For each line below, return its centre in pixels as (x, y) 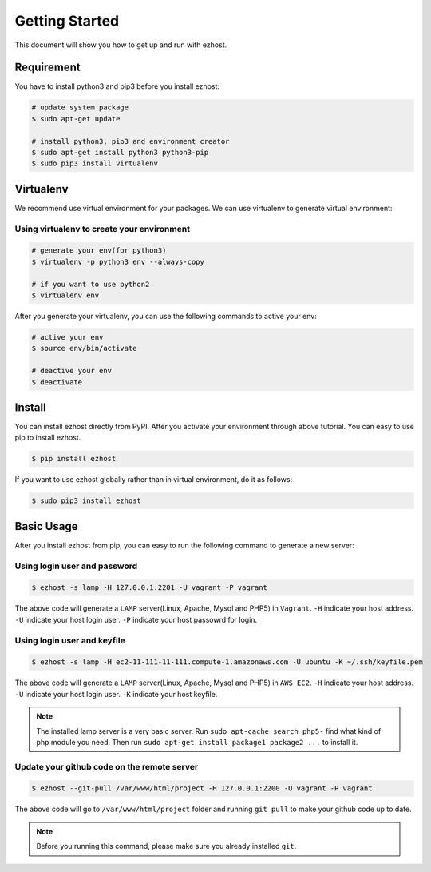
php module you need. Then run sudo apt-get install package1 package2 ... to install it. (197, 742)
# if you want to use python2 (91, 284)
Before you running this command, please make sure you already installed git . (166, 846)
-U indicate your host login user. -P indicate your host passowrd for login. (136, 619)
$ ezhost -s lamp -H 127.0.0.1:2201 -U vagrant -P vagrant (149, 588)
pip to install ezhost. (48, 438)
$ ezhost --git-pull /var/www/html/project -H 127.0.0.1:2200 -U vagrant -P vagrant (202, 788)
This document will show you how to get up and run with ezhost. (121, 45)
